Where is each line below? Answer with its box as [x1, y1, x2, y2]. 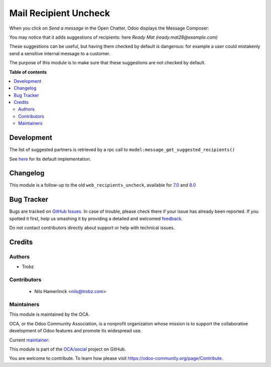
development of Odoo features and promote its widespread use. [9, 328, 142, 334]
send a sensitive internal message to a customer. [9, 50, 110, 56]
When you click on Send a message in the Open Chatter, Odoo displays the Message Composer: [9, 25, 209, 31]
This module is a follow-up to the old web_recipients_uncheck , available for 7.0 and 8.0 [9, 182, 196, 188]
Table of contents [9, 69, 47, 75]
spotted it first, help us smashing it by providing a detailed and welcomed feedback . [9, 215, 183, 221]
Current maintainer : [9, 337, 50, 343]
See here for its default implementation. [9, 156, 91, 162]
